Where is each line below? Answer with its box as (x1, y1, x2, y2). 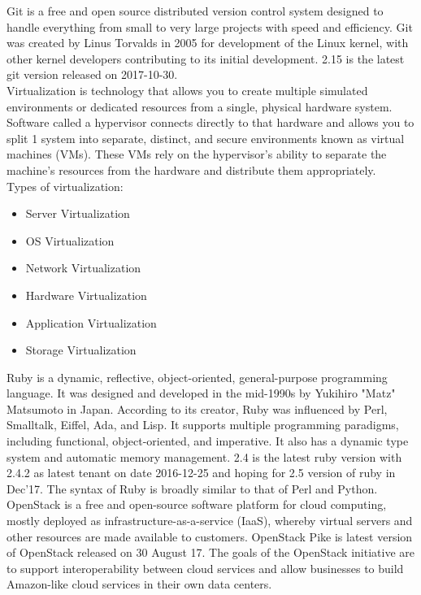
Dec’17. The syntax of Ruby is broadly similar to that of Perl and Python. (7, 480, 378, 497)
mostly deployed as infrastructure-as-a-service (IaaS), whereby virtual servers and (7, 512, 413, 529)
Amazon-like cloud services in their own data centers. (7, 575, 272, 593)
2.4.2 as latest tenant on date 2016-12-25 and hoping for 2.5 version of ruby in (7, 464, 396, 481)
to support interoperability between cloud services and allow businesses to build (7, 559, 404, 576)
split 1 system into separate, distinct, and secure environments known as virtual (7, 129, 405, 146)
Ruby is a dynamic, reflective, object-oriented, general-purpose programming (7, 368, 388, 385)
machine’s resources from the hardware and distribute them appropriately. (7, 161, 376, 178)
